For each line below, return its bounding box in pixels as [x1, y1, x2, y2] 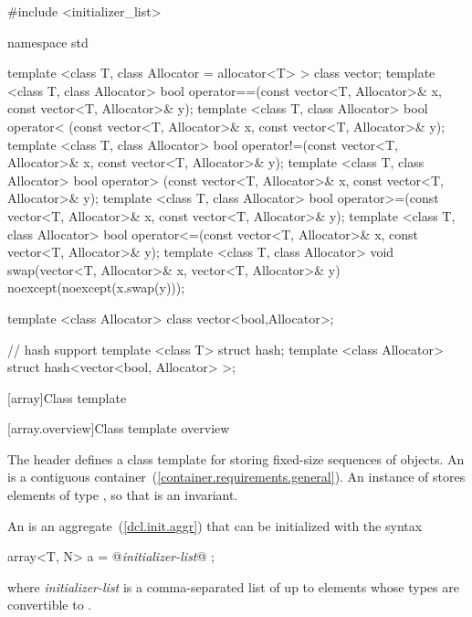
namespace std [7, 32, 89, 51]
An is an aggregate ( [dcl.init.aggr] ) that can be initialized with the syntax [7, 516, 423, 535]
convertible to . [7, 595, 92, 614]
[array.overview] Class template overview [7, 419, 230, 438]
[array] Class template [7, 388, 127, 407]
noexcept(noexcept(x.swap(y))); [7, 278, 185, 297]
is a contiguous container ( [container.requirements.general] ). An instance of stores [7, 467, 466, 486]
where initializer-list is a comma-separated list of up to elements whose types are [7, 577, 459, 596]
